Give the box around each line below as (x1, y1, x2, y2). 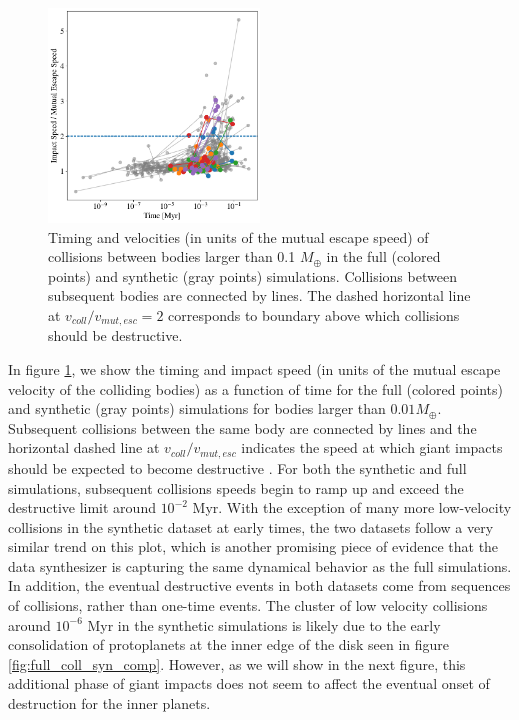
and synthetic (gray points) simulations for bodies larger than (8, 398, 386, 419)
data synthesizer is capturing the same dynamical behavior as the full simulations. (8, 555, 512, 576)
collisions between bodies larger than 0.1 (48, 246, 296, 267)
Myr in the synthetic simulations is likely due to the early (87, 614, 441, 635)
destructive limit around (8, 497, 156, 518)
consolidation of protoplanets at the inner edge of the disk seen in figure (8, 634, 450, 655)
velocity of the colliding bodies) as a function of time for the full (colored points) (8, 378, 504, 399)
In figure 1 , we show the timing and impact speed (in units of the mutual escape (8, 359, 501, 380)
